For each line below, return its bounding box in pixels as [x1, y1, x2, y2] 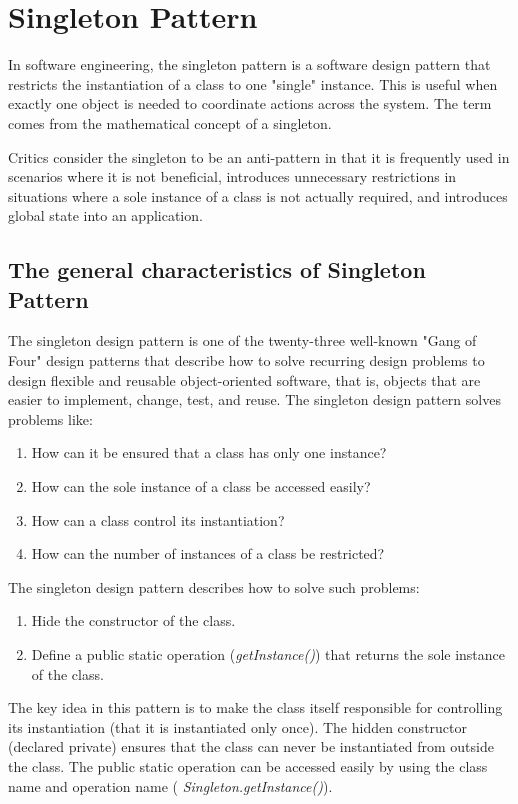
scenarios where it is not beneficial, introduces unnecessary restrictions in [8, 166, 457, 187]
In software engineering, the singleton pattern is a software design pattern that [8, 54, 491, 75]
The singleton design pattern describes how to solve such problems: [8, 576, 420, 597]
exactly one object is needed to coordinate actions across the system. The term [8, 93, 492, 114]
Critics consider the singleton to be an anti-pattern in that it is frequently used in [8, 146, 510, 167]
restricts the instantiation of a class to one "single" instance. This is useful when [8, 73, 498, 94]
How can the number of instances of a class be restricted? [31, 543, 385, 564]
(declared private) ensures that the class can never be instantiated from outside [8, 736, 494, 757]
